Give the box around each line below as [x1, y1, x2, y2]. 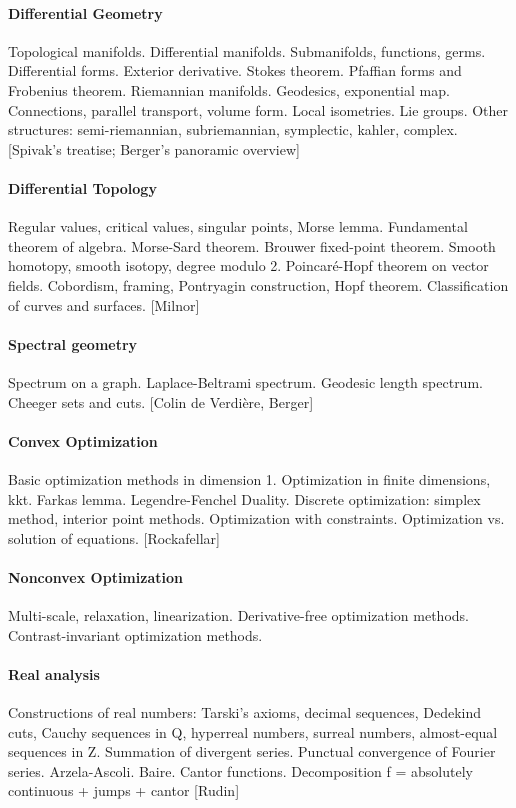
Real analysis [8, 663, 100, 684]
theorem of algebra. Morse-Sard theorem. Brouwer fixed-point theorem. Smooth [8, 235, 496, 256]
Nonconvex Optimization [8, 566, 183, 587]
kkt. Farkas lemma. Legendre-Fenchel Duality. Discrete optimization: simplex [8, 488, 481, 509]
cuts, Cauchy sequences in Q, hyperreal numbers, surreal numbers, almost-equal [8, 721, 498, 742]
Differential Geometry [8, 2, 163, 23]
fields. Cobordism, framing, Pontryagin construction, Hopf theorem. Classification [8, 274, 509, 295]
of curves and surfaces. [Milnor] [8, 294, 200, 315]
